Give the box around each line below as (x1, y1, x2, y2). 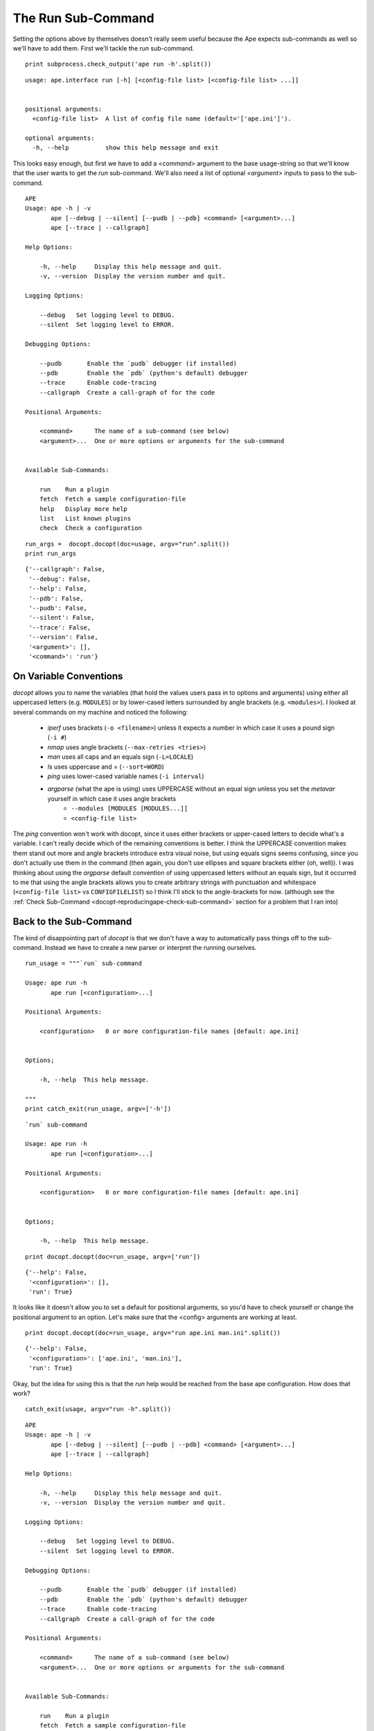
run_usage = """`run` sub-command (25, 960, 142, 967)
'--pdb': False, (28, 594, 84, 602)
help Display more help (39, 505, 128, 512)
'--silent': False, (28, 613, 95, 622)
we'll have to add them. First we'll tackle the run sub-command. (12, 44, 195, 52)
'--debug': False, (28, 575, 91, 583)
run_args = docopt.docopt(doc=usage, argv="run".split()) (25, 540, 230, 548)
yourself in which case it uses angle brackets (47, 794, 177, 802)
